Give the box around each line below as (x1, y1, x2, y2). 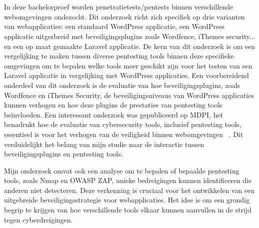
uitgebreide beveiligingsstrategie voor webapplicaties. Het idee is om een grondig (4, 194, 250, 205)
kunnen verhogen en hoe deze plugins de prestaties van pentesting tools (4, 99, 223, 110)
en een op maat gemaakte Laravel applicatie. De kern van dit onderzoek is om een (4, 40, 255, 51)
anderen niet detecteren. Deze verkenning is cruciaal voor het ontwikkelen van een (4, 184, 255, 195)
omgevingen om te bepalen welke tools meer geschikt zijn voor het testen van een (4, 60, 253, 70)
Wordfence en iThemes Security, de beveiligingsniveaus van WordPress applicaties (4, 89, 254, 100)
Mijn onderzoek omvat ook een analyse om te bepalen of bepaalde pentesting (4, 165, 240, 175)
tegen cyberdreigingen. (4, 214, 73, 224)
